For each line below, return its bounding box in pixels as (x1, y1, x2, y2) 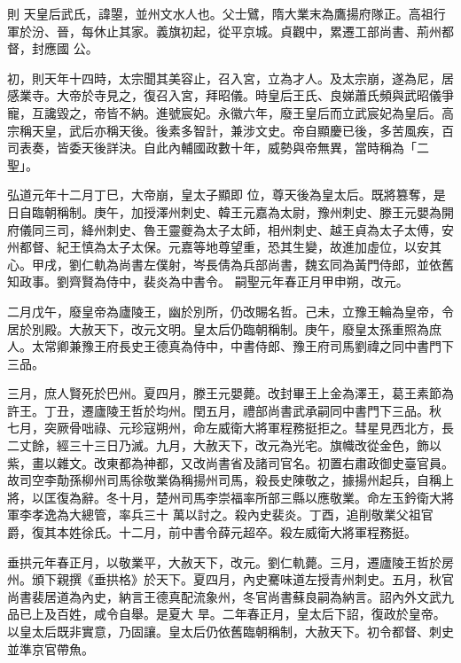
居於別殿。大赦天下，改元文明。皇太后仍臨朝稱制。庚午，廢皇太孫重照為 (7, 319, 429, 338)
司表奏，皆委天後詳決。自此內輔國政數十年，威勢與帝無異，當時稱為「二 (7, 138, 429, 157)
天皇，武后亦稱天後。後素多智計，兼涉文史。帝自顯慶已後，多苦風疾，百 (31, 121, 454, 139)
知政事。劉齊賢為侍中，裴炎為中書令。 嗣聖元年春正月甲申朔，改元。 (7, 272, 409, 291)
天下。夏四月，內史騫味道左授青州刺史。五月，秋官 (155, 570, 454, 589)
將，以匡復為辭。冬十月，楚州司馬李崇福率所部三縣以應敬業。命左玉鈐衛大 (7, 487, 441, 506)
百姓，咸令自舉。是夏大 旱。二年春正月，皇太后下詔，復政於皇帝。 (56, 604, 446, 623)
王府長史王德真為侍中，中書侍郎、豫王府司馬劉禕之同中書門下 (93, 337, 454, 355)
